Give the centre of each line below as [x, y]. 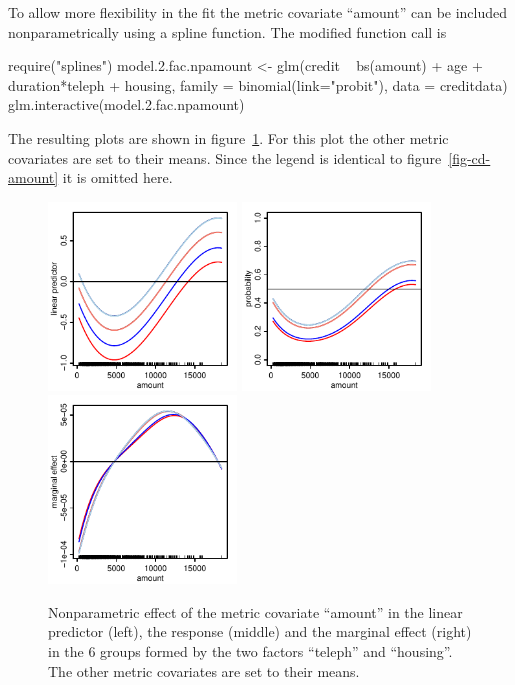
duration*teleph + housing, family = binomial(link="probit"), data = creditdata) [258, 84]
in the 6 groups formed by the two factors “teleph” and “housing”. [250, 651]
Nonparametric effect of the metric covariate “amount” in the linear [255, 611]
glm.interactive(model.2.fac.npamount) [126, 104]
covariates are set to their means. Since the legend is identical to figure [225, 157]
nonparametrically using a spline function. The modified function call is [227, 31]
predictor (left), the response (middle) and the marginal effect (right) [260, 631]
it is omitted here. [117, 177]
